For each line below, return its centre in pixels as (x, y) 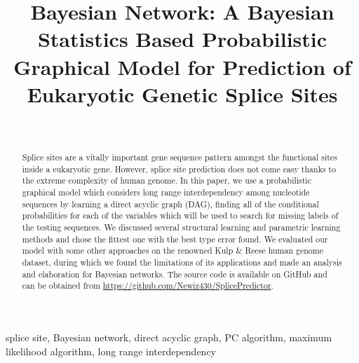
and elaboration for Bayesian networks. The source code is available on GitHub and (175, 274)
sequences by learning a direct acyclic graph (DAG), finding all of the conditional (170, 204)
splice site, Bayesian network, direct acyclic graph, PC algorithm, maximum (169, 337)
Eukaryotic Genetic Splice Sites (182, 94)
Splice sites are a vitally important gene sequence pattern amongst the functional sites (179, 157)
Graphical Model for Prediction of (182, 66)
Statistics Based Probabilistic (182, 39)
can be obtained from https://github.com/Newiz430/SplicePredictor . (148, 286)
